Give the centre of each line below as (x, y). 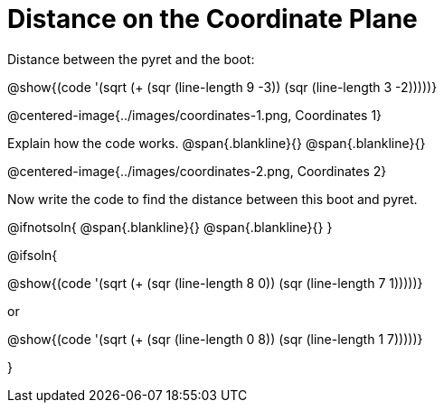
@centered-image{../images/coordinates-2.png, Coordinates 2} (197, 171)
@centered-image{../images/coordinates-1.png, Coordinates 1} (195, 115)
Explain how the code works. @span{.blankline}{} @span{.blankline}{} (217, 143)
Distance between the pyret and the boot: (131, 59)
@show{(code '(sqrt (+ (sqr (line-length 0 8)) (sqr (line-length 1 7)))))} (215, 339)
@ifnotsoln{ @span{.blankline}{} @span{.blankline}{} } (170, 227)
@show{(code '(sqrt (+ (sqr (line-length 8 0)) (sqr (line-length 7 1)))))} (215, 283)
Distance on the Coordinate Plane (213, 19)
